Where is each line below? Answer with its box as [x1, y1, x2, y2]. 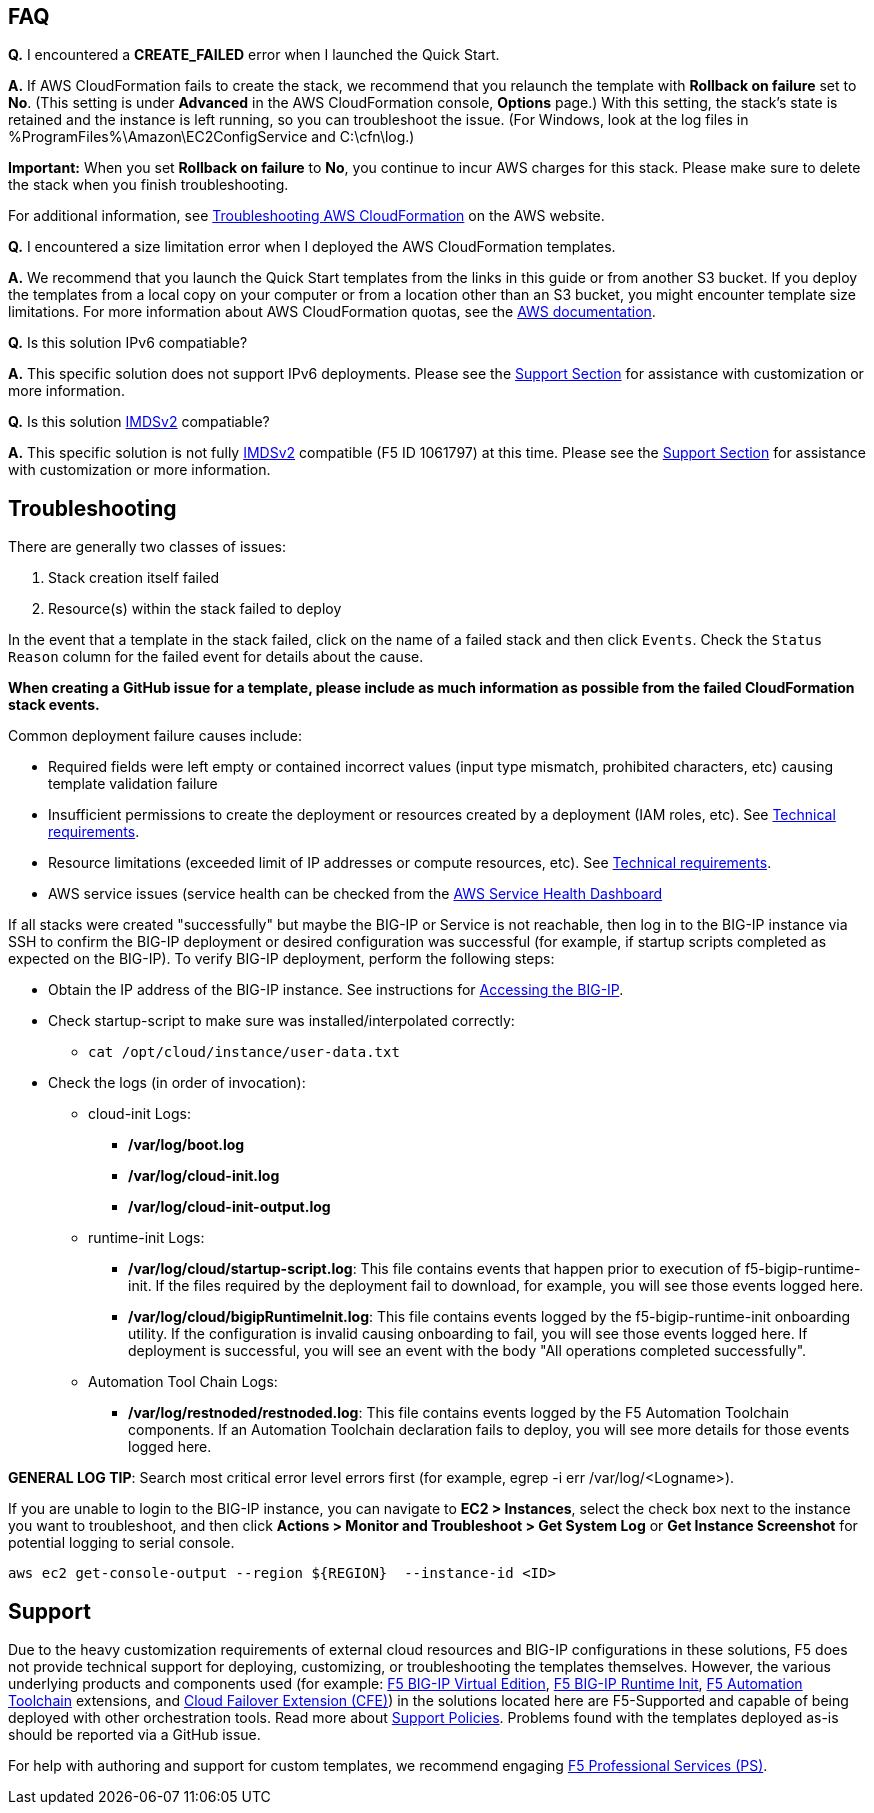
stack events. [8, 696, 100, 714]
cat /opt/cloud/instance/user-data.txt [88, 1044, 400, 1061]
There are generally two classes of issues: [8, 538, 286, 556]
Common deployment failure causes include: [8, 727, 302, 745]
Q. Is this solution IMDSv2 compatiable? [8, 413, 270, 431]
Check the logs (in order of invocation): [48, 1074, 306, 1092]
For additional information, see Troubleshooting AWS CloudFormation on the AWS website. [8, 207, 605, 225]
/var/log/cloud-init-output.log [128, 1198, 331, 1216]
